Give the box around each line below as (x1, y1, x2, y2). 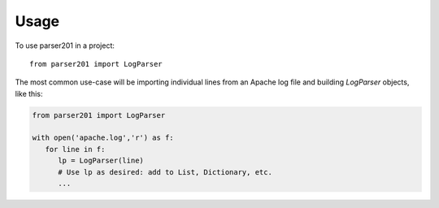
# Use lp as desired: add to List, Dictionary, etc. (58, 167, 272, 176)
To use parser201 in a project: (15, 41, 115, 50)
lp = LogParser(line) (58, 156, 144, 166)
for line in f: (45, 145, 106, 154)
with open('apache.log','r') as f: (32, 133, 174, 142)
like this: (15, 89, 43, 98)
